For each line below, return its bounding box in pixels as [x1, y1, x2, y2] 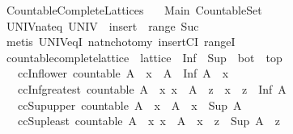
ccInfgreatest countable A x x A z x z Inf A [17, 80, 287, 97]
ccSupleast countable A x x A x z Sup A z [17, 112, 281, 129]
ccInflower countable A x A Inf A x [17, 65, 229, 82]
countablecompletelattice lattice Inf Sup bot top [6, 48, 282, 65]
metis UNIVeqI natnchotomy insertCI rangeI [6, 33, 236, 50]
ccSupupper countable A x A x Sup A [17, 96, 242, 113]
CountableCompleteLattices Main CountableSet [6, 2, 262, 18]
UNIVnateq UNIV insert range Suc [6, 17, 199, 34]
